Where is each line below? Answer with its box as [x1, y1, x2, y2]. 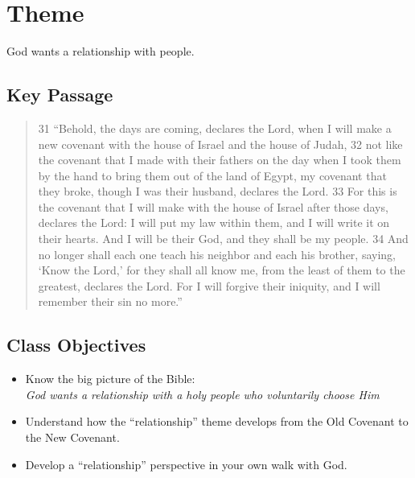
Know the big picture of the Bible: [25, 370, 195, 387]
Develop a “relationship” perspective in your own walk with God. [25, 455, 347, 472]
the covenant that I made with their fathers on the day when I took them [38, 151, 401, 168]
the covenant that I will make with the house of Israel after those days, [38, 198, 388, 215]
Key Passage [6, 82, 113, 107]
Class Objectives [6, 332, 146, 357]
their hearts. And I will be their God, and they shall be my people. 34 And [38, 230, 409, 247]
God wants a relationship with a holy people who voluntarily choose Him [25, 385, 380, 402]
